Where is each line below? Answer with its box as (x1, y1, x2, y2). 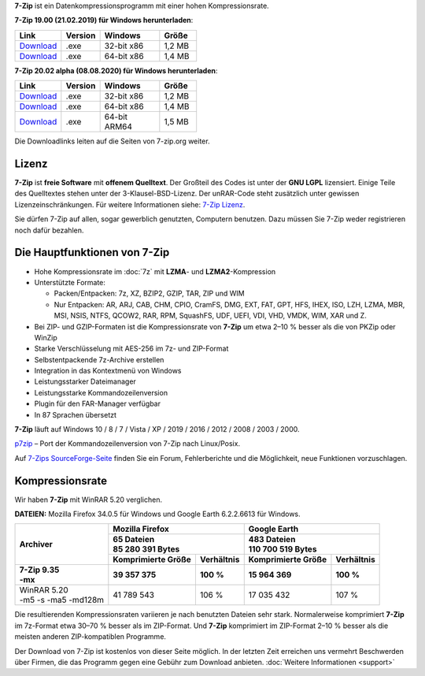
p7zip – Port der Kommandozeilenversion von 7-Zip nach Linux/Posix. (14, 439, 240, 448)
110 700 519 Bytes (248, 544, 317, 555)
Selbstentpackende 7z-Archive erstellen (34, 355, 164, 364)
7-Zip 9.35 (19, 564, 60, 575)
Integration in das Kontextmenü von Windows (34, 366, 182, 376)
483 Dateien (248, 534, 296, 545)
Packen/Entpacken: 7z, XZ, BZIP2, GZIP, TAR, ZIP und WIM (54, 288, 245, 299)
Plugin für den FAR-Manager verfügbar (34, 399, 161, 409)
